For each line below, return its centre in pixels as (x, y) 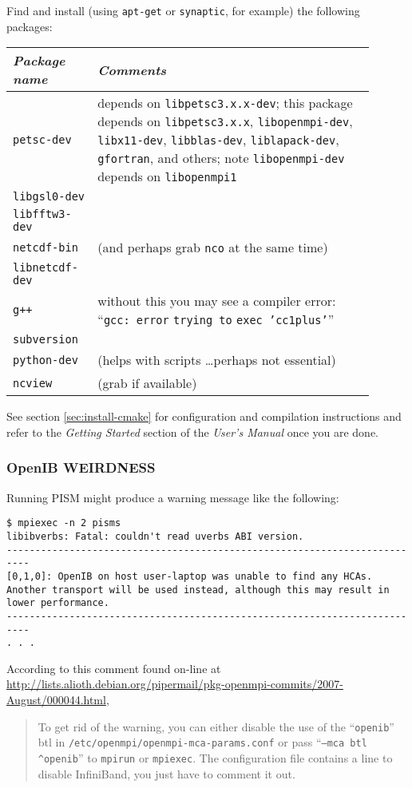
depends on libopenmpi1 (167, 176)
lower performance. (58, 603)
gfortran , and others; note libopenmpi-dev (221, 158)
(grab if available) (147, 383)
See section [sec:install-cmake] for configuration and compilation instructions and (204, 416)
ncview (33, 383)
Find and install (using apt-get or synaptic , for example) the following (183, 10)
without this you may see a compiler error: (217, 301)
